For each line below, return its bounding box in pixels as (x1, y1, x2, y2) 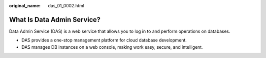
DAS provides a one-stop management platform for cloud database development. (21, 37, 187, 43)
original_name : (9, 3, 41, 8)
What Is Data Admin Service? (9, 15, 101, 24)
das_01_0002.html (48, 3, 85, 8)
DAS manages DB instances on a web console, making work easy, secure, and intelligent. (21, 44, 203, 50)
